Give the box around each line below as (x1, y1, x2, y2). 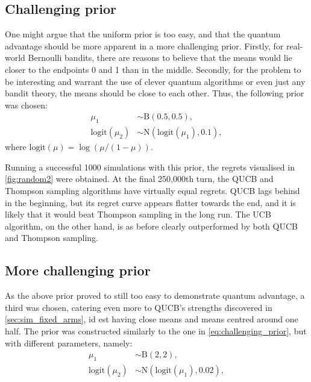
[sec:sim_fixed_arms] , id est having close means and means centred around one (5, 313, 298, 325)
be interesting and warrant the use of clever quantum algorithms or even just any (5, 75, 306, 87)
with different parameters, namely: (5, 336, 133, 349)
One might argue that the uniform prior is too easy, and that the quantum (5, 28, 281, 40)
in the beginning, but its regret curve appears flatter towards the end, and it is (5, 196, 296, 208)
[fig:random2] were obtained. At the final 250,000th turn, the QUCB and (5, 172, 274, 185)
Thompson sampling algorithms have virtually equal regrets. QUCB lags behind (5, 184, 300, 196)
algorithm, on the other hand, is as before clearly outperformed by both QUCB (5, 219, 298, 232)
